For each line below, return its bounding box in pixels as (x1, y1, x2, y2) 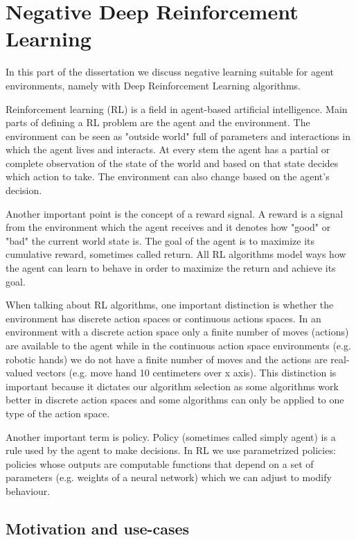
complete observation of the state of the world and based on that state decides (6, 155, 339, 170)
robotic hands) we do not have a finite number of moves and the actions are (6, 351, 328, 366)
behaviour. (6, 483, 51, 498)
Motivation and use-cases (6, 517, 190, 539)
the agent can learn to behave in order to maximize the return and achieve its (6, 261, 336, 275)
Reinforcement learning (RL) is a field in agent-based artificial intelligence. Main (6, 101, 348, 116)
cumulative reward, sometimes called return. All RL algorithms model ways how (6, 247, 346, 261)
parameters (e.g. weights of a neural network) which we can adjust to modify (6, 470, 332, 485)
